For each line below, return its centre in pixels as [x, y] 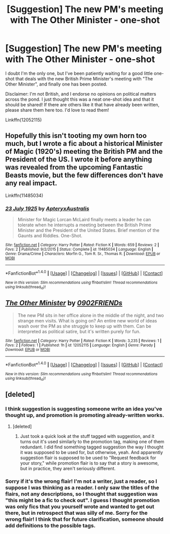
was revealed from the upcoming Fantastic [74, 167]
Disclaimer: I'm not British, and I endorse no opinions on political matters [81, 94]
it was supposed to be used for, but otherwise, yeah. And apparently [92, 452]
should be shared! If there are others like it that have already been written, [82, 104]
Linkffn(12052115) [24, 119]
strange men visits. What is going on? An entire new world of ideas [87, 320]
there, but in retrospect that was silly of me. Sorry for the [76, 513]
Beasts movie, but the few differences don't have [84, 175]
